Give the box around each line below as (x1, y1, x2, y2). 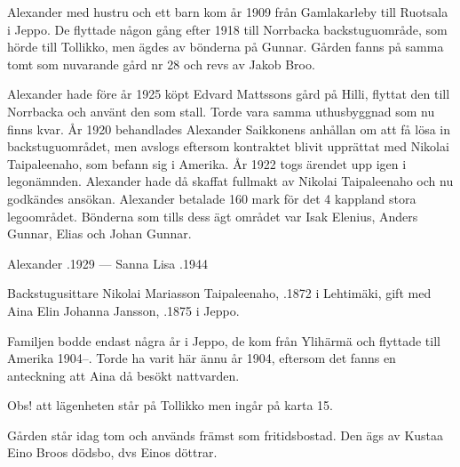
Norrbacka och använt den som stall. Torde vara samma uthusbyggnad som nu (7, 101, 435, 120)
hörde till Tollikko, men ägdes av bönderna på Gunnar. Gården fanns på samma (7, 37, 444, 56)
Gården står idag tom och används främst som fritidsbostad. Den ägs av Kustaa (7, 425, 444, 444)
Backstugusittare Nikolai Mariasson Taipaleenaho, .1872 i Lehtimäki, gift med (7, 284, 432, 302)
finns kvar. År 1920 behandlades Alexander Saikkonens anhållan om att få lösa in (7, 119, 451, 138)
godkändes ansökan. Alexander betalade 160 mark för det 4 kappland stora (7, 189, 416, 207)
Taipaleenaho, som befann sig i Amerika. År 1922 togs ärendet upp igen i (7, 154, 407, 173)
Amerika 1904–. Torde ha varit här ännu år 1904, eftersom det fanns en (7, 349, 396, 367)
